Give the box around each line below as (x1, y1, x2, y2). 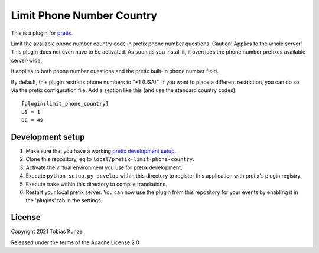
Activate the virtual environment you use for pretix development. (25, 164, 183, 171)
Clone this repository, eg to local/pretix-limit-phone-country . (25, 156, 194, 163)
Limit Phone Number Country (11, 9, 158, 22)
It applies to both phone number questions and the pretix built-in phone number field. (11, 68, 219, 75)
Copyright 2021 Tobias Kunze (11, 228, 83, 235)
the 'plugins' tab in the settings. (25, 197, 103, 204)
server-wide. (11, 57, 43, 64)
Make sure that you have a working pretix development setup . (25, 147, 177, 155)
